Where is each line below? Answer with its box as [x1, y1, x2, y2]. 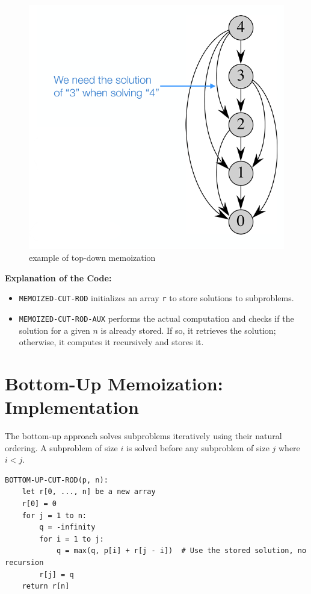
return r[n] [22, 582, 70, 591]
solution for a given [19, 324, 90, 336]
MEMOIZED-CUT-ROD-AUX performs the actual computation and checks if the [19, 311, 294, 324]
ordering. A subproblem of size [5, 441, 118, 454]
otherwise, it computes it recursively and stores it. [19, 336, 204, 348]
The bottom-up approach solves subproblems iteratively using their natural [5, 430, 282, 442]
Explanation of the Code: [5, 271, 112, 284]
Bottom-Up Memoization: [5, 370, 223, 395]
